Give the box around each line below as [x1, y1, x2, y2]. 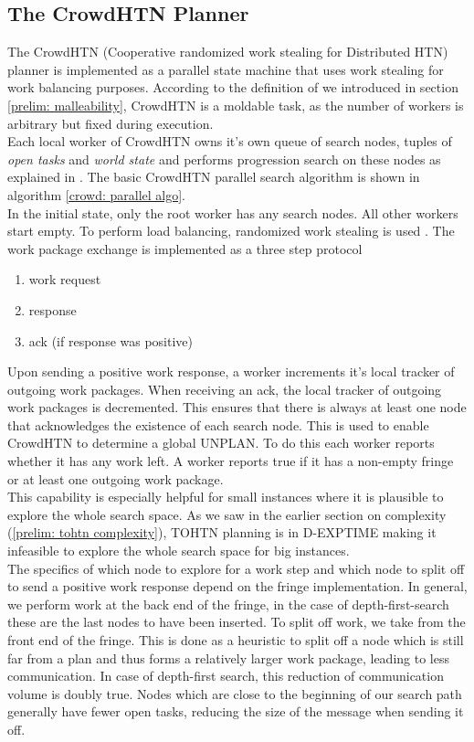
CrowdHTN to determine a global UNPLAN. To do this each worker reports [7, 433, 435, 452]
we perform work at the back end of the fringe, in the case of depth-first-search [7, 594, 449, 613]
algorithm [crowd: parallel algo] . [7, 185, 185, 204]
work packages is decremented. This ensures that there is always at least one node [7, 397, 467, 417]
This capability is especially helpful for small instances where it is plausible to [7, 487, 444, 506]
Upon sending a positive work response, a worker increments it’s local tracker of [7, 362, 455, 381]
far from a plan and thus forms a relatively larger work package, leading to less [7, 648, 449, 667]
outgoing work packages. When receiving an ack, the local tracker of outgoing [7, 379, 442, 398]
